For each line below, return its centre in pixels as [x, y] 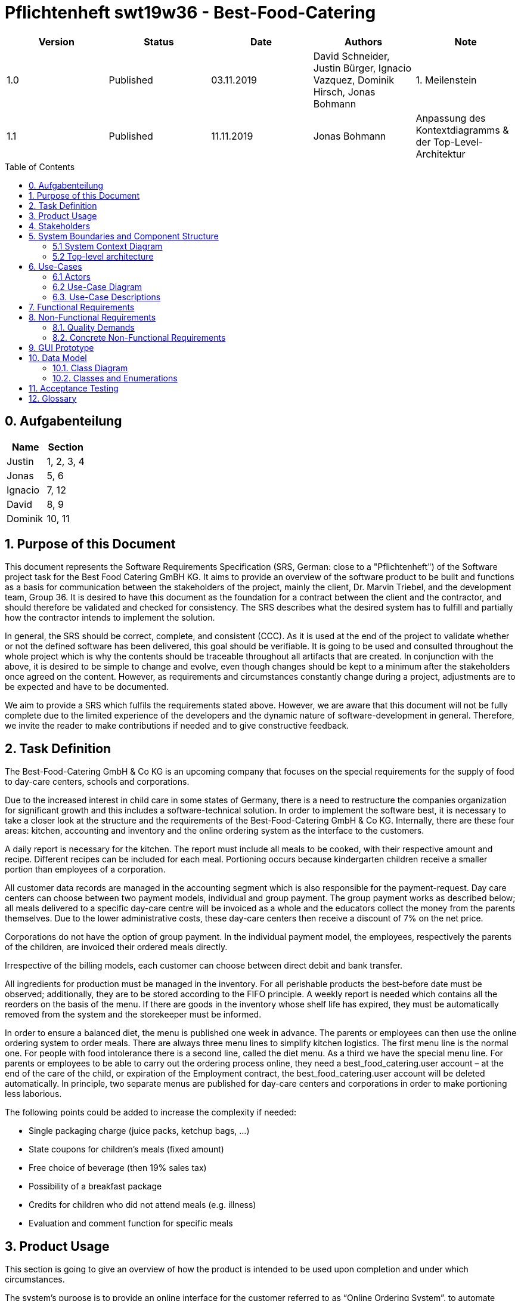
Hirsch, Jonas [344, 92]
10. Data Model [58, 357]
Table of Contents [40, 167]
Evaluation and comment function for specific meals [131, 1223]
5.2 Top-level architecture [103, 256]
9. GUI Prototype [61, 347]
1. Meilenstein [446, 80]
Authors [364, 41]
